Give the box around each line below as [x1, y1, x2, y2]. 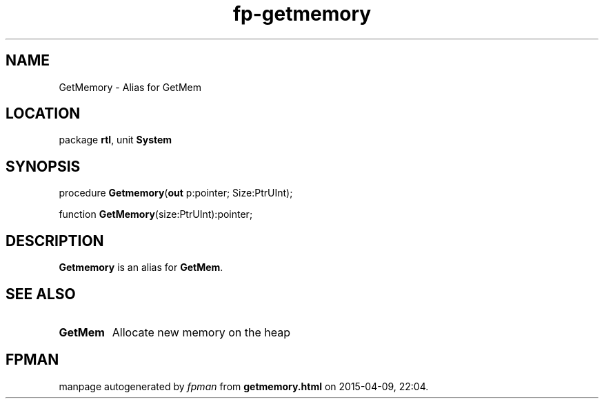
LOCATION [6, 105, 81, 123]
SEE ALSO [6, 285, 76, 303]
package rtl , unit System [59, 134, 172, 146]
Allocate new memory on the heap [112, 325, 290, 339]
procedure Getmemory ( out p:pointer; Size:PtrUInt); [59, 187, 293, 199]
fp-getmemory [232, 2, 372, 26]
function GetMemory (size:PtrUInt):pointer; [59, 208, 253, 221]
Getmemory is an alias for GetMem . [59, 261, 223, 274]
